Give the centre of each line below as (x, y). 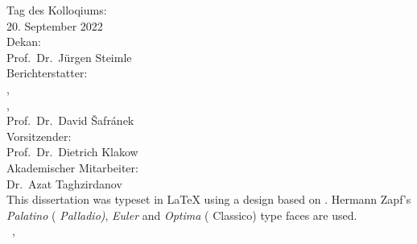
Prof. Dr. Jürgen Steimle (69, 57)
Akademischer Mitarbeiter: (72, 167)
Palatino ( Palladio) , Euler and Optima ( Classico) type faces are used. (182, 215)
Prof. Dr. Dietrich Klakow (72, 152)
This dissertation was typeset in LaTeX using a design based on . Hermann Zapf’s (209, 199)
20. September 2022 (55, 25)
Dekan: (24, 41)
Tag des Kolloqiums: (57, 10)
